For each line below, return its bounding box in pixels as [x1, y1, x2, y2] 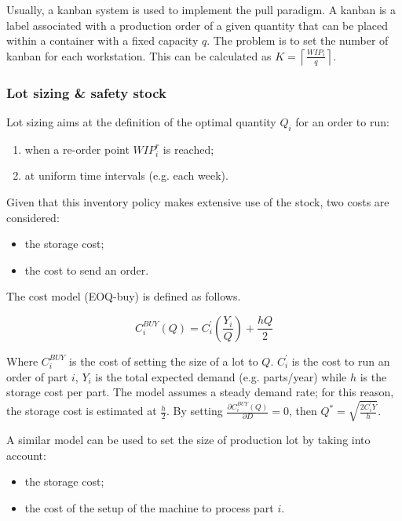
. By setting [166, 403, 223, 419]
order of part [6, 368, 68, 384]
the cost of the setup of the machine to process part [24, 500, 274, 516]
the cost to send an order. [24, 261, 149, 278]
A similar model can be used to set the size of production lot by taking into [6, 432, 371, 448]
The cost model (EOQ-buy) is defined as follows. [6, 288, 241, 304]
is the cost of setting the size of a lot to [69, 352, 258, 369]
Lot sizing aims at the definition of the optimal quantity [6, 114, 276, 129]
